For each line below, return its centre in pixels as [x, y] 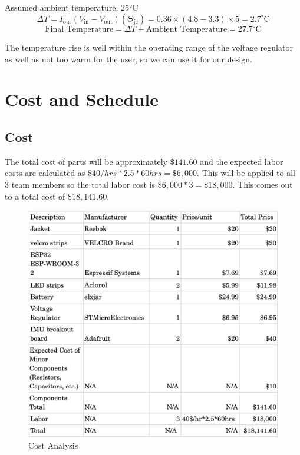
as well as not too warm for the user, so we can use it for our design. [128, 59]
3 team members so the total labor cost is [80, 185]
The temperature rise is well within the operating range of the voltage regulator [149, 47]
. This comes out [263, 185]
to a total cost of [35, 196]
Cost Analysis [53, 445]
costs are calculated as [45, 173]
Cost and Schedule [82, 99]
